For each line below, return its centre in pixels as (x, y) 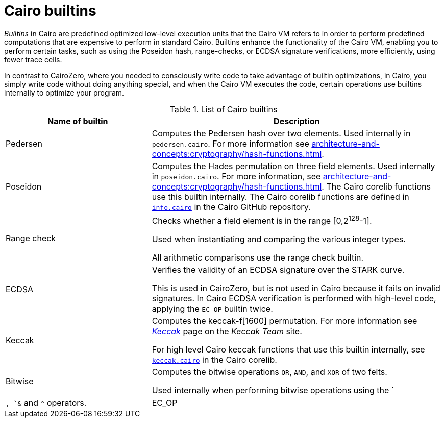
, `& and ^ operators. (46, 403)
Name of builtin (78, 121)
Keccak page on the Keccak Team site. (227, 331)
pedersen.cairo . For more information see (230, 143)
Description (297, 121)
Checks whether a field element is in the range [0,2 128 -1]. (262, 220)
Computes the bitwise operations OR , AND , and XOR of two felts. (269, 372)
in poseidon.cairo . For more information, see (236, 176)
